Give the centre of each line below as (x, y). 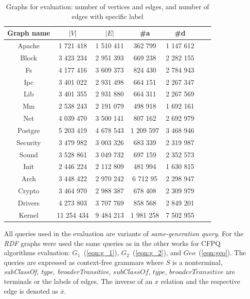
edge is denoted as (31, 290)
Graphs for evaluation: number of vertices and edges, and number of (107, 6)
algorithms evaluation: (37, 252)
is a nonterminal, (197, 262)
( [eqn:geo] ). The (222, 252)
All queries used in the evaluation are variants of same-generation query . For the (124, 233)
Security (29, 142)
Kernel (29, 215)
